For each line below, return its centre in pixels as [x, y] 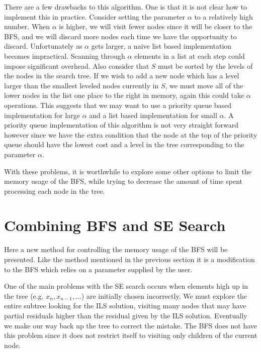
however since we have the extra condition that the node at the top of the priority [131, 134]
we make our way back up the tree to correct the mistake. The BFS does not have [131, 325]
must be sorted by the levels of [205, 66]
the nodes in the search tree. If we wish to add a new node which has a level [122, 76]
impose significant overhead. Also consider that [77, 66]
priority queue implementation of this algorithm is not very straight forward [121, 125]
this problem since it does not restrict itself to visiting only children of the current [131, 335]
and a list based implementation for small [153, 115]
